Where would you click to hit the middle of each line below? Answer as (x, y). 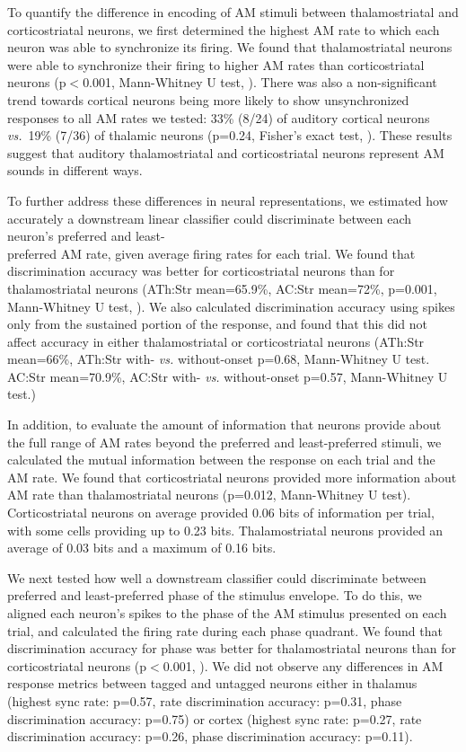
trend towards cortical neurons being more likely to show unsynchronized (208, 99)
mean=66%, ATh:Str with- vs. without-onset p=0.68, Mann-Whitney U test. (219, 359)
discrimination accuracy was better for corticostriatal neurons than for (201, 271)
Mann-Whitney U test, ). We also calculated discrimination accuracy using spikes (231, 306)
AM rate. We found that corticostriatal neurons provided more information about (232, 477)
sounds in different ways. (75, 170)
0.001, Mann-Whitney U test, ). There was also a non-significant (260, 82)
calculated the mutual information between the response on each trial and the (221, 460)
